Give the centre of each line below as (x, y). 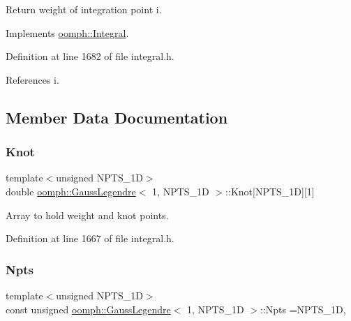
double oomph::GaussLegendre (71, 191)
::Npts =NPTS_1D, (303, 309)
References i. (32, 79)
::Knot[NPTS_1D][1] (270, 191)
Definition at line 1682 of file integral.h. (90, 56)
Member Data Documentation (117, 117)
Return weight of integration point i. (84, 9)
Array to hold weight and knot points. (87, 215)
